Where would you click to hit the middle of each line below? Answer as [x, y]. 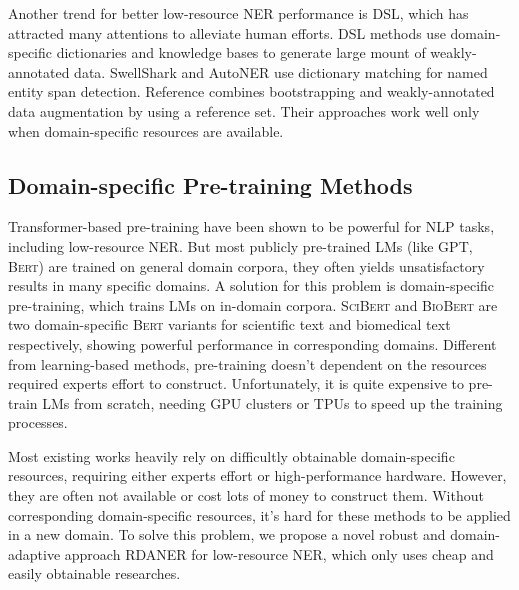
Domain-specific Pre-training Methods [210, 184]
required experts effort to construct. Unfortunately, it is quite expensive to [236, 383]
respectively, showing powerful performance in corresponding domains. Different [252, 343]
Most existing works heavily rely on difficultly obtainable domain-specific [231, 455]
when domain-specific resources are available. [146, 130]
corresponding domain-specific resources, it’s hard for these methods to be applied [259, 514]
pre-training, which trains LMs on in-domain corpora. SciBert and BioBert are [253, 304]
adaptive [34, 553]
